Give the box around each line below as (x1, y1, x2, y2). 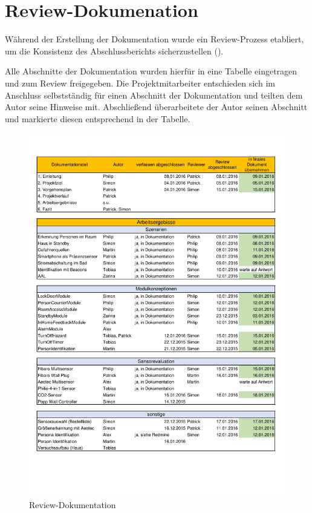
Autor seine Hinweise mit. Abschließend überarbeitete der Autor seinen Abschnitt (5, 100, 308, 113)
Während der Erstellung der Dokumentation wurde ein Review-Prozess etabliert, (5, 33, 304, 45)
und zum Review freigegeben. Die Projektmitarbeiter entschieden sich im (5, 76, 275, 89)
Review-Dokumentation (29, 498, 116, 511)
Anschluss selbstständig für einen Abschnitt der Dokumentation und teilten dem (5, 88, 303, 101)
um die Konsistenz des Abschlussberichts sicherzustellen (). (5, 44, 224, 57)
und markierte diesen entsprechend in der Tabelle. (5, 112, 190, 125)
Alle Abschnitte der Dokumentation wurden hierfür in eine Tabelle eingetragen (5, 65, 297, 77)
